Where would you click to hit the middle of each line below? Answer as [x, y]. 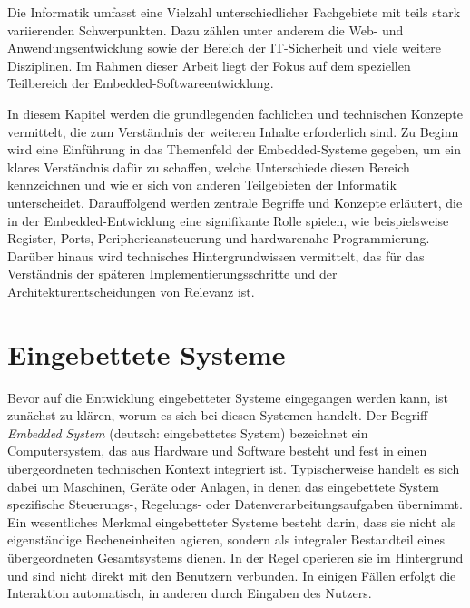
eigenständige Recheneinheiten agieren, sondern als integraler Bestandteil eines [226, 539]
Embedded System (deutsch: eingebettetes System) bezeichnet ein [188, 432]
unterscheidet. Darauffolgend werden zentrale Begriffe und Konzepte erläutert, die [235, 202]
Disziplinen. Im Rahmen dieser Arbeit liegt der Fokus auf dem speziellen [209, 65]
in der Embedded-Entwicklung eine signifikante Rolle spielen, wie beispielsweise [228, 220]
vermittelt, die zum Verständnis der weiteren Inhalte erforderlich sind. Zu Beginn [233, 131]
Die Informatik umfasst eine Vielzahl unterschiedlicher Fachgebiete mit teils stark [234, 12]
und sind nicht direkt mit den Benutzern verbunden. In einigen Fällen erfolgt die [232, 575]
